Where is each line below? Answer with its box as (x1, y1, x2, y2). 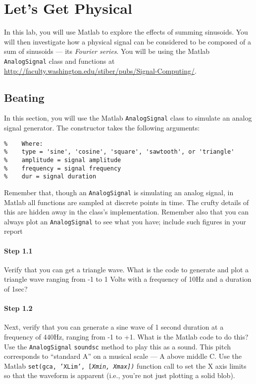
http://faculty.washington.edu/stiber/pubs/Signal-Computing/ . (4, 65, 197, 76)
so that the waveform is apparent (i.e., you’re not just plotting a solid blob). (4, 370, 235, 381)
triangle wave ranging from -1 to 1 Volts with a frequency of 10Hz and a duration (4, 274, 252, 284)
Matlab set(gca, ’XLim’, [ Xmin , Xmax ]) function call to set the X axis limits (4, 360, 247, 371)
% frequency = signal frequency (4, 165, 121, 172)
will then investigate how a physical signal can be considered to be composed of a (4, 36, 251, 46)
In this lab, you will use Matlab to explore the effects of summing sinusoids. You (4, 27, 248, 37)
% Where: (4, 140, 43, 147)
